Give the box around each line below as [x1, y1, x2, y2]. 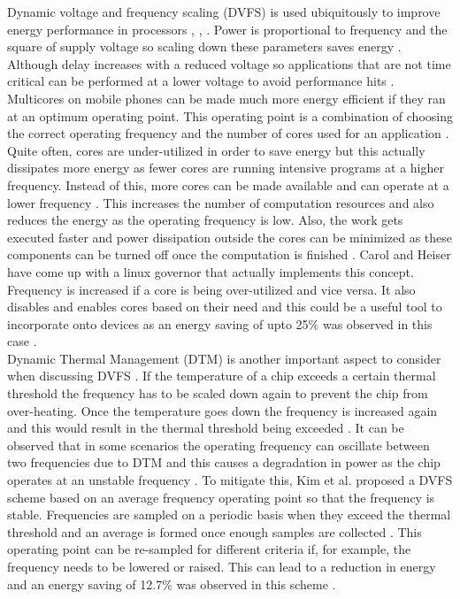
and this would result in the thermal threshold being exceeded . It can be [7, 419, 404, 437]
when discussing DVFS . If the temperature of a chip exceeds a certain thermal [7, 366, 436, 385]
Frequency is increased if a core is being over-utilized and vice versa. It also [7, 280, 416, 298]
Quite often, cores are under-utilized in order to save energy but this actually [7, 141, 425, 159]
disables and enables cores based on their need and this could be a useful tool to [7, 297, 442, 316]
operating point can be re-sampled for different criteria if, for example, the [7, 540, 411, 558]
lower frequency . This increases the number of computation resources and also [7, 193, 434, 211]
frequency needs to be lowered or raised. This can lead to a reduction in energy [7, 557, 436, 575]
